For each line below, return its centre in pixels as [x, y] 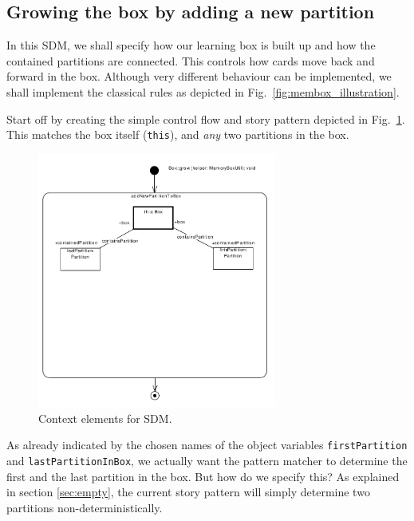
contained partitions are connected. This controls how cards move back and [191, 60]
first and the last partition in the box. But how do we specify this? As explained [203, 476]
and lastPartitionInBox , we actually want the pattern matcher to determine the [207, 461]
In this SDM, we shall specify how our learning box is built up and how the [191, 45]
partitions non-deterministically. [85, 507]
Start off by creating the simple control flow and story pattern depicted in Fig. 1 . [206, 118]
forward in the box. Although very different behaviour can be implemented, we [199, 76]
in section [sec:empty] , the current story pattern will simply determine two [188, 492]
